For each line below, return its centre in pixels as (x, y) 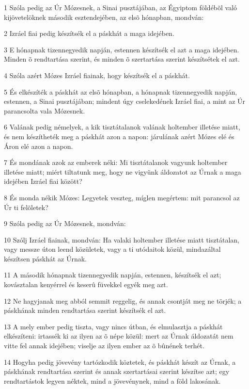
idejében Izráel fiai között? (43, 181)
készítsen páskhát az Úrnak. (45, 258)
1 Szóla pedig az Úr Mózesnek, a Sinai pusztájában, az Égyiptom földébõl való (121, 7)
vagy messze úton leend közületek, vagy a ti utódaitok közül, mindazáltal (112, 249)
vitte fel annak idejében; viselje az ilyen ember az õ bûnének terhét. (104, 346)
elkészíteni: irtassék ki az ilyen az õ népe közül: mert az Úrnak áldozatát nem (119, 336)
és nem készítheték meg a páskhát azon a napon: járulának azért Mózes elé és (119, 136)
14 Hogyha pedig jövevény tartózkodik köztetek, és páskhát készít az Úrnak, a (120, 362)
